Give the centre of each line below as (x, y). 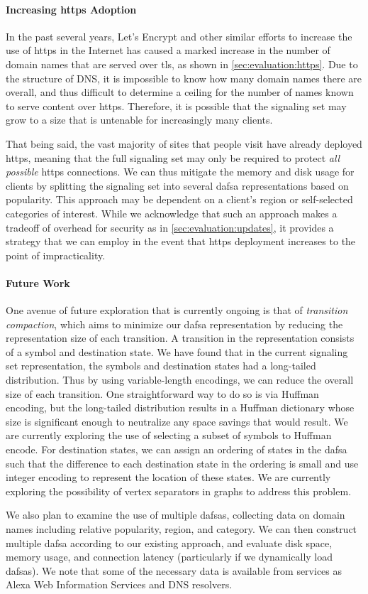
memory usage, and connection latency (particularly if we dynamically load (169, 557)
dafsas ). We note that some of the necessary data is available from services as (174, 570)
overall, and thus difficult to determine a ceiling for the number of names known (180, 92)
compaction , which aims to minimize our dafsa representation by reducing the (174, 324)
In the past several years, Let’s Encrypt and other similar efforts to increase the (179, 36)
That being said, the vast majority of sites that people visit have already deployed (184, 143)
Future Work (38, 282)
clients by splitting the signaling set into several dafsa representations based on (177, 185)
